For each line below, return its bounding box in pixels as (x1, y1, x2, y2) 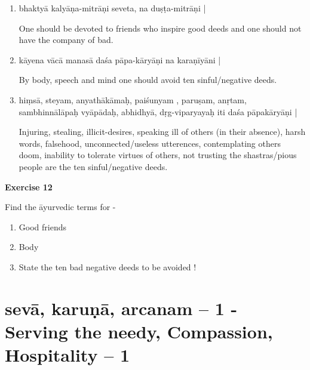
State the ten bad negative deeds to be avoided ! (19, 260, 197, 273)
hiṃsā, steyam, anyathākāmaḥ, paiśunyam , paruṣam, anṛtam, (19, 93, 247, 106)
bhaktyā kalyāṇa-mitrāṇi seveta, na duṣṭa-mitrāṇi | (19, 2, 206, 14)
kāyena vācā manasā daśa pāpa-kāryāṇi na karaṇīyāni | (19, 53, 221, 66)
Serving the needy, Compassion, (5, 319, 273, 343)
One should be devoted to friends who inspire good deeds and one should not (19, 21, 302, 34)
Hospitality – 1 (5, 343, 130, 367)
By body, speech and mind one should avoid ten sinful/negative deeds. (19, 73, 277, 86)
